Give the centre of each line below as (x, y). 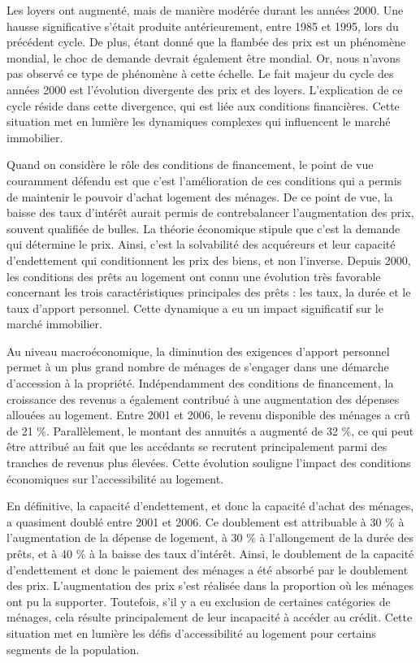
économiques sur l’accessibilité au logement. (115, 478)
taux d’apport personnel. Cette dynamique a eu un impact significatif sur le (195, 308)
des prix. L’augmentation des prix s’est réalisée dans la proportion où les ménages (210, 585)
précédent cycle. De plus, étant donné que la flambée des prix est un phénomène (206, 42)
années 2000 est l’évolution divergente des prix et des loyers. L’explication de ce (205, 89)
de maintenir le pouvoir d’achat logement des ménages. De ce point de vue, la (200, 196)
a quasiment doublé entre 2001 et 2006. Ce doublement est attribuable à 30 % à (206, 521)
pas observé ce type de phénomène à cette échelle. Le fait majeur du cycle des (200, 74)
